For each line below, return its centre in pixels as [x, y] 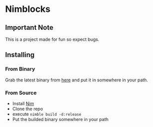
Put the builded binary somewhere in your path [60, 119]
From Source [21, 93]
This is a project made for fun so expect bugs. [52, 39]
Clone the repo [28, 109]
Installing [20, 55]
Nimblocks [28, 9]
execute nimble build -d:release [47, 114]
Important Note [29, 28]
